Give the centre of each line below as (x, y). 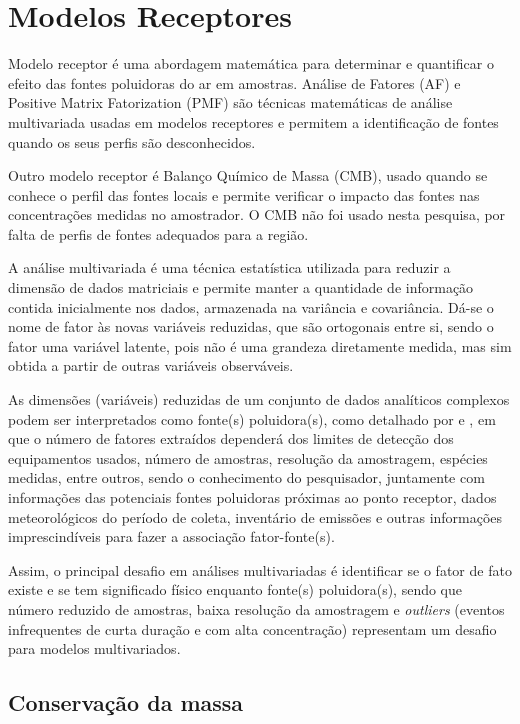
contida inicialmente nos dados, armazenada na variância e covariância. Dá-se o (251, 306)
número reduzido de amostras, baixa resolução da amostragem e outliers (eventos (256, 608)
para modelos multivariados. (94, 648)
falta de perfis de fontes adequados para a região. (158, 233)
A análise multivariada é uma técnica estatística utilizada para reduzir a (229, 267)
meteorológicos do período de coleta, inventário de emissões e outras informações (255, 516)
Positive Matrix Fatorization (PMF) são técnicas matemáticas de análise (230, 102)
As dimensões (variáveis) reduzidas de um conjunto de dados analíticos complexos (259, 399)
